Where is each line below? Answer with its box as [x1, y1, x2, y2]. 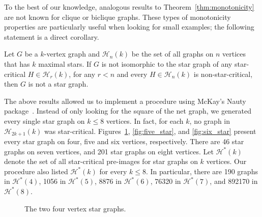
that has [4, 58, 30, 69]
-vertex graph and [44, 48, 100, 59]
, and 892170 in [210, 176, 258, 186]
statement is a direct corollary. [4, 31, 99, 42]
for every [99, 166, 127, 176]
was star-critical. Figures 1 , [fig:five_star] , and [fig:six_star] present [44, 125, 256, 136]
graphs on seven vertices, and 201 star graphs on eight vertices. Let [4, 146, 214, 156]
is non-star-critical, [193, 68, 253, 79]
